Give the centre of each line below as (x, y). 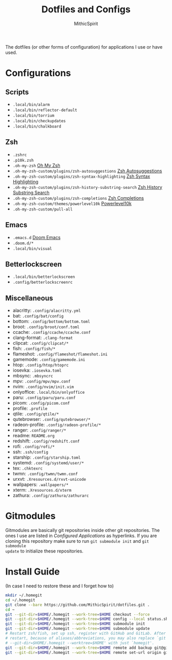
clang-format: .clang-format (43, 338)
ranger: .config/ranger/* (39, 430)
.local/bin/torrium (34, 115)
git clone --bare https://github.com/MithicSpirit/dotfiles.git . (78, 605)
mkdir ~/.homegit (24, 595)
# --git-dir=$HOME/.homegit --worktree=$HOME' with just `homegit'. (80, 643)
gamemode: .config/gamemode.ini (49, 359)
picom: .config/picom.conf (41, 403)
